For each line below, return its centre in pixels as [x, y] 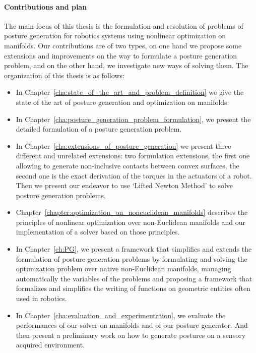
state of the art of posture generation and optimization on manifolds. [122, 102]
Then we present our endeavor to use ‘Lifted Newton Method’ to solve [124, 185]
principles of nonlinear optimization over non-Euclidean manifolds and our [131, 222]
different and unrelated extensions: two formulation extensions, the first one [133, 156]
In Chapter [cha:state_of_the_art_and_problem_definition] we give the [130, 92]
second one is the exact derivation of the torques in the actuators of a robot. [134, 175]
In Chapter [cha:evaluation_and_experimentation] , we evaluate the [121, 315]
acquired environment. [50, 345]
